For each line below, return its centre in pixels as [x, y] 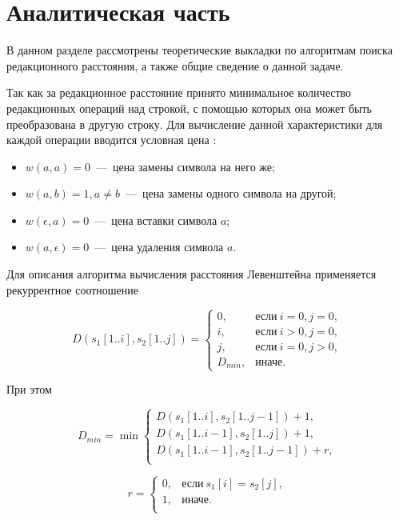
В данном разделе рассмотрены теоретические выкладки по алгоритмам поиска [199, 50]
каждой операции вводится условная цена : [112, 140]
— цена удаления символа [159, 247]
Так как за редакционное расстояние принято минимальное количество [179, 92]
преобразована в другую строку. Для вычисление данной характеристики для [195, 124]
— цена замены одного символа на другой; [231, 193]
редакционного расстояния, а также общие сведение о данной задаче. [175, 65]
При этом [29, 389]
